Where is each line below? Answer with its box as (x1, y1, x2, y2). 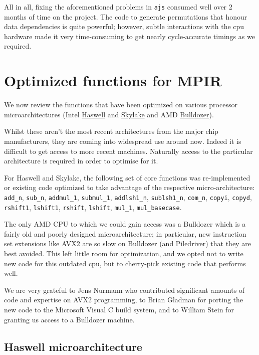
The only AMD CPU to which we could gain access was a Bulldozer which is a (4, 219, 246, 229)
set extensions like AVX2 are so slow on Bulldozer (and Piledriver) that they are (4, 238, 251, 249)
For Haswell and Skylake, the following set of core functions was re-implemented (4, 172, 250, 183)
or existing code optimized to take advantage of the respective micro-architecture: (4, 182, 255, 193)
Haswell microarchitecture (4, 338, 142, 354)
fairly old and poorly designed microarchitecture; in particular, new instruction (4, 228, 246, 239)
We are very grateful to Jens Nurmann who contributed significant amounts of (4, 284, 245, 295)
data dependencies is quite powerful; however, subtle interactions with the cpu (4, 21, 244, 32)
